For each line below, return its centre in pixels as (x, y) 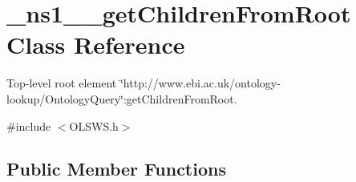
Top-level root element (62, 83)
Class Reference (96, 44)
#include (29, 125)
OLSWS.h (94, 125)
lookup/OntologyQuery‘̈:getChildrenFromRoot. (122, 98)
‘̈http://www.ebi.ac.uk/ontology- (200, 83)
